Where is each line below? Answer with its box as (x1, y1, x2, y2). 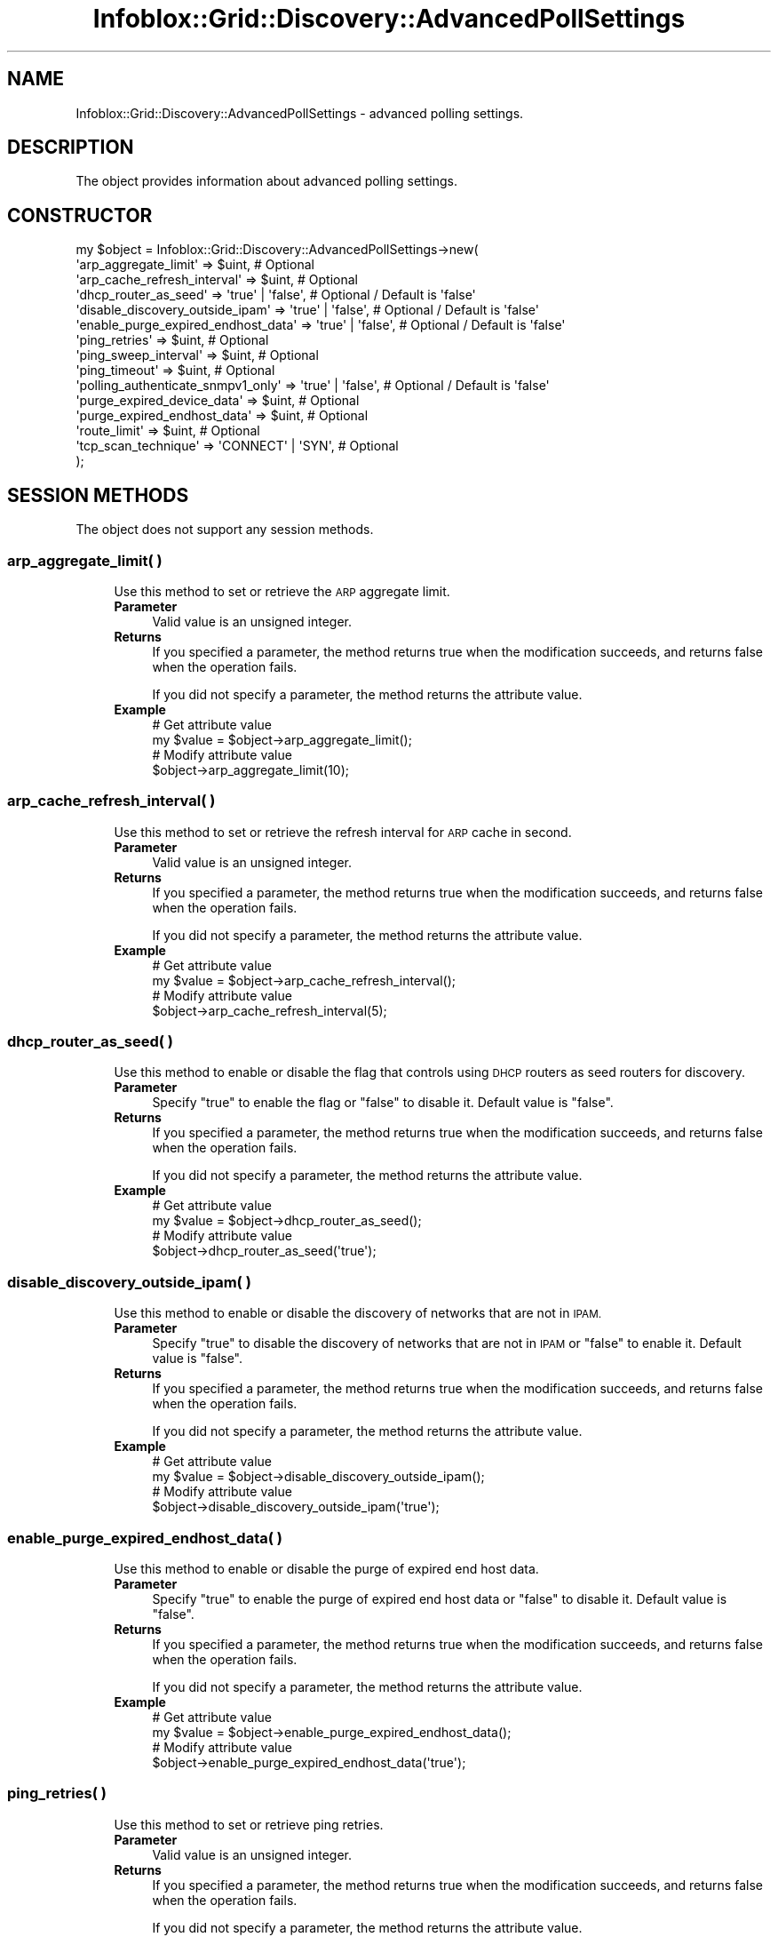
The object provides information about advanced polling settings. (75, 173, 457, 189)
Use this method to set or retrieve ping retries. (114, 1816, 384, 1832)
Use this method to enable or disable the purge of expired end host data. (114, 1560, 539, 1576)
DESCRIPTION (7, 136, 134, 159)
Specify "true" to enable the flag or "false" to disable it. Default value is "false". (152, 1095, 614, 1111)
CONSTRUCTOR (7, 203, 153, 227)
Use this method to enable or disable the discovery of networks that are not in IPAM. (114, 1305, 602, 1321)
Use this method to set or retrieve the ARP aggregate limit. (114, 583, 450, 599)
